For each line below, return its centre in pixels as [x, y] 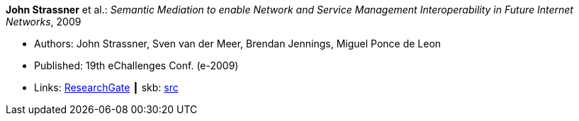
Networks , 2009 [44, 22]
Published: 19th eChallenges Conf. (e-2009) [136, 65]
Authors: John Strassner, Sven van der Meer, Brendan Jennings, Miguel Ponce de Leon [238, 44]
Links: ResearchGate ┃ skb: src [106, 87]
